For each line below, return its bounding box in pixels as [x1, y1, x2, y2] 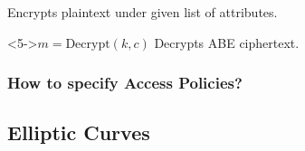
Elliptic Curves [7, 118, 150, 146]
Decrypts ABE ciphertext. [154, 33, 300, 52]
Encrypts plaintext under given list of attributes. [7, 3, 278, 21]
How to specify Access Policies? [7, 71, 243, 94]
